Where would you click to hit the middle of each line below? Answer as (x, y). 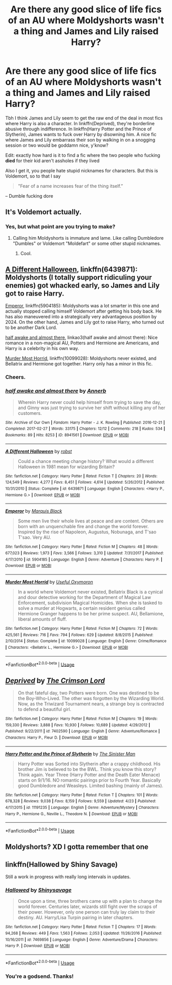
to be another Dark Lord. (31, 327)
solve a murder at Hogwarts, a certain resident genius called (82, 608)
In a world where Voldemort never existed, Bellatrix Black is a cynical (90, 592)
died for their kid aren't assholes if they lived (52, 161)
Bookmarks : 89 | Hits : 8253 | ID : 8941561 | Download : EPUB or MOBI (67, 435)
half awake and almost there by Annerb (56, 391)
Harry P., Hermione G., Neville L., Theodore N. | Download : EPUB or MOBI (71, 814)
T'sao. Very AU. (34, 537)
